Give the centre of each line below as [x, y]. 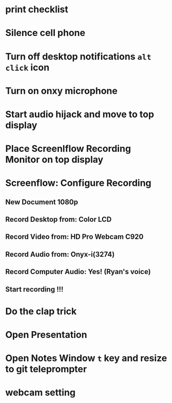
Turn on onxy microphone [62, 91]
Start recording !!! [34, 289]
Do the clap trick [41, 311]
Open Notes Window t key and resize [86, 358]
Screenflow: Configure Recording [78, 183]
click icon [27, 67]
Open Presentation [46, 335]
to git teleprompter [46, 369]
